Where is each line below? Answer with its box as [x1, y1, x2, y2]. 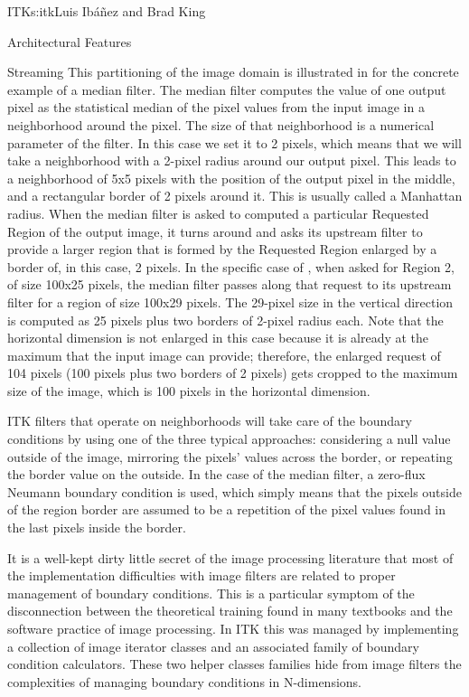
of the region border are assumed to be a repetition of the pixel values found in [7, 500, 446, 519]
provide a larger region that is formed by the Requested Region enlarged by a [7, 240, 437, 259]
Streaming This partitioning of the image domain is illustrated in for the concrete [7, 62, 459, 81]
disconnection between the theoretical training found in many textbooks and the [7, 601, 453, 620]
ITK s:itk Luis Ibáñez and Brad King [7, 2, 206, 20]
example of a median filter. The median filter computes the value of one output [7, 80, 446, 99]
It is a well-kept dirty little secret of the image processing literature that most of [7, 548, 454, 567]
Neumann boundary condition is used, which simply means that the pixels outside [7, 482, 462, 501]
